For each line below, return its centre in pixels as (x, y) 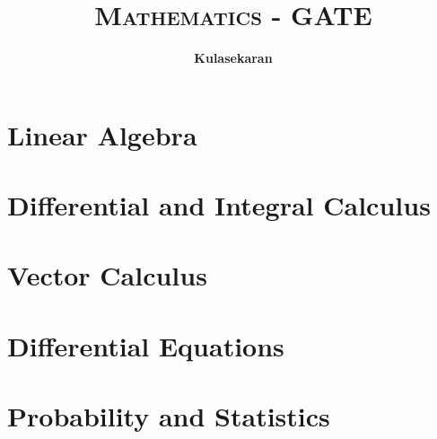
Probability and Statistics (169, 416)
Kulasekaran (233, 58)
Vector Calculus (107, 275)
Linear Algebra (102, 134)
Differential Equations (146, 345)
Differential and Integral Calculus (219, 205)
